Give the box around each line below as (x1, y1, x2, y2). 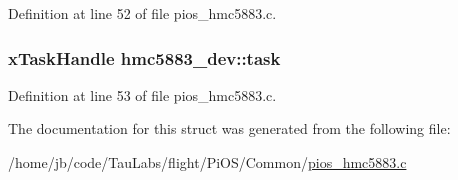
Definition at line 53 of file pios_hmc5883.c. (8, 84, 277, 105)
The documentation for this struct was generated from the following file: (8, 118, 451, 139)
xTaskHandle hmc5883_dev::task (8, 45, 281, 70)
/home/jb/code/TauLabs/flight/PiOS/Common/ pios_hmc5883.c (8, 152, 407, 172)
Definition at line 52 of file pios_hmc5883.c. (8, 3, 277, 23)
